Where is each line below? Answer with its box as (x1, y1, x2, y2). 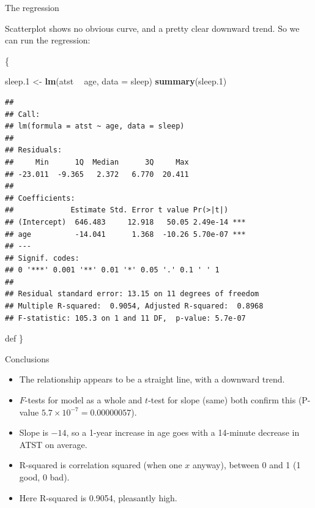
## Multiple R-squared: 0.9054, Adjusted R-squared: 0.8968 (5, 302, 264, 311)
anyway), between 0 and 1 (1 (192, 458, 301, 471)
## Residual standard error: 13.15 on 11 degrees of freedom (5, 289, 259, 299)
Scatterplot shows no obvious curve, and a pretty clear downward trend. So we (5, 21, 300, 34)
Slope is (19, 426, 48, 439)
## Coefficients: (5, 193, 75, 203)
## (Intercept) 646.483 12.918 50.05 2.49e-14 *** (5, 217, 246, 226)
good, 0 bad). (19, 471, 70, 483)
